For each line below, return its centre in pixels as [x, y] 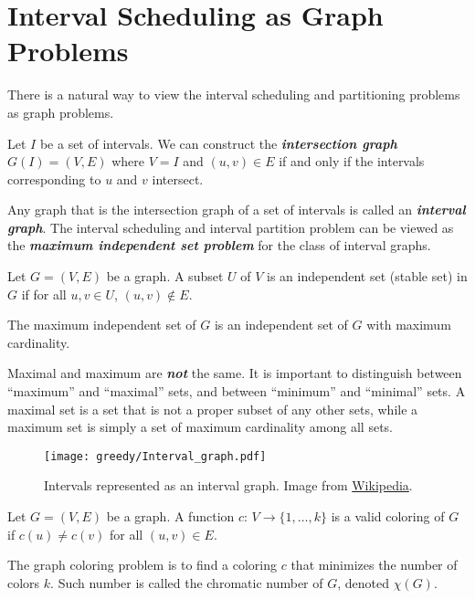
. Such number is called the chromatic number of [187, 582]
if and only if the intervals [352, 161]
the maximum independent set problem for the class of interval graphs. [219, 245]
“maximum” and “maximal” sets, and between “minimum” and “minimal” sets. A [237, 391]
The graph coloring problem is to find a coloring [142, 565]
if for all [44, 294]
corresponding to [54, 179]
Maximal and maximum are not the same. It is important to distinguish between [235, 373]
